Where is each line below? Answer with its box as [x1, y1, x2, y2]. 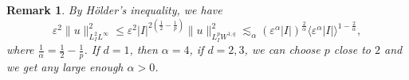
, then [129, 41, 158, 58]
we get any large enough [6, 58, 124, 74]
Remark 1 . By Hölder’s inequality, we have [6, 2, 222, 17]
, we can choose [244, 41, 321, 58]
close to [333, 41, 371, 58]
